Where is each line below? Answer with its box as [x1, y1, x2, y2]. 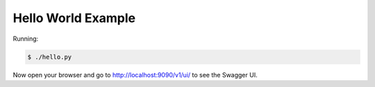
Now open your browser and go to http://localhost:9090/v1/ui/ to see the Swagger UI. [12, 70, 258, 79]
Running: [12, 35, 39, 43]
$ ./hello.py [27, 52, 72, 61]
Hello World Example [12, 10, 136, 26]
